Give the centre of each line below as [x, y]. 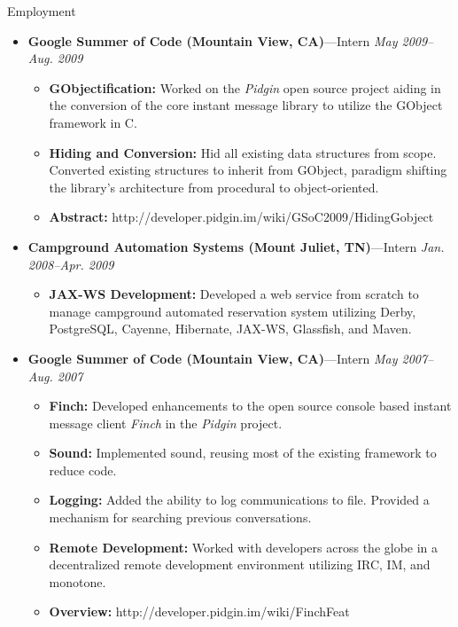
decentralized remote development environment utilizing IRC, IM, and [240, 564]
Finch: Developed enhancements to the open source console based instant [250, 406]
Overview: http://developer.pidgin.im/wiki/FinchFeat [199, 611]
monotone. [78, 581]
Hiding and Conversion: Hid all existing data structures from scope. [243, 152]
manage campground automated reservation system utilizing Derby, [233, 311]
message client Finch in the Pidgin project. [166, 423]
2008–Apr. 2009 [71, 264]
